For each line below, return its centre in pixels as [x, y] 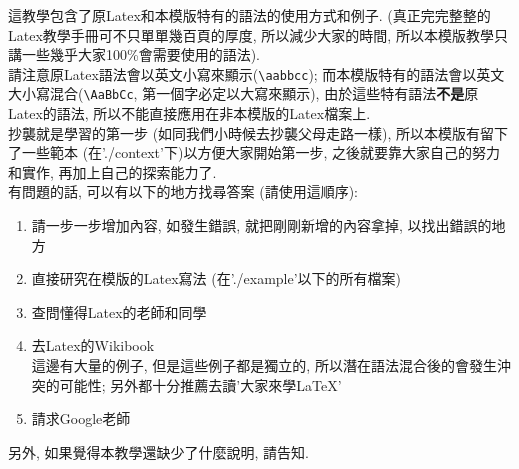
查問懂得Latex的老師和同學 [119, 311]
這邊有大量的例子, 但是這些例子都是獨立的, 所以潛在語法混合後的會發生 [264, 365]
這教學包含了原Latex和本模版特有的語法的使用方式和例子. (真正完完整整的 [249, 15]
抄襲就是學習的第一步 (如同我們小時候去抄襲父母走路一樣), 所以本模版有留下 [258, 132]
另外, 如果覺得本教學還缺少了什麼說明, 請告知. [158, 451]
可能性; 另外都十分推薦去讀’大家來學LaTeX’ [200, 384]
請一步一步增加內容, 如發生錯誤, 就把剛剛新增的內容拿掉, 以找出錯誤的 [261, 225]
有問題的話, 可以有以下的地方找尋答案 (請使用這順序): [183, 191]
